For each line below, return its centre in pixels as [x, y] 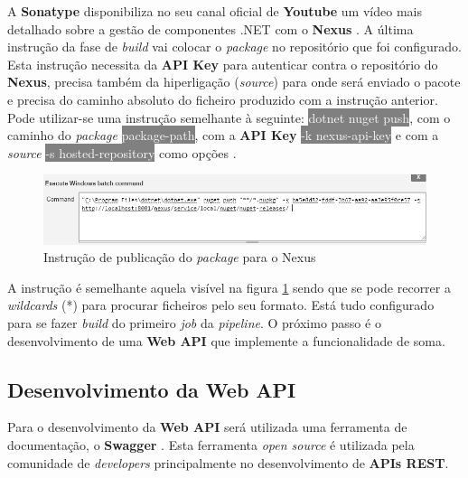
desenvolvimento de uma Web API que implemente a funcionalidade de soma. [226, 340]
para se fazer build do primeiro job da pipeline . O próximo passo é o [194, 323]
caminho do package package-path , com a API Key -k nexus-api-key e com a [223, 135]
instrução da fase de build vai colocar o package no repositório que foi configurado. [234, 47]
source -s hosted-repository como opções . [122, 152]
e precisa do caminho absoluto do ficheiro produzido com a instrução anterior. [223, 99]
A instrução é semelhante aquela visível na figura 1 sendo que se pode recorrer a [229, 287]
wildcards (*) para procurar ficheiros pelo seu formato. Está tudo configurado [221, 305]
